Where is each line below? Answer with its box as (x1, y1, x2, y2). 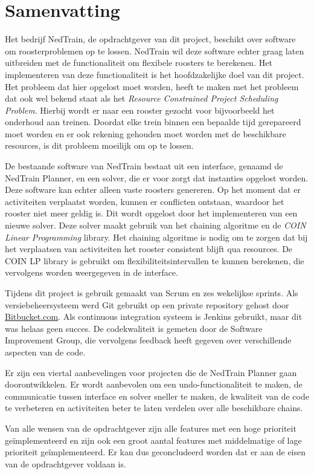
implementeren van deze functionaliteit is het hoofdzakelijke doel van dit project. (5, 68, 304, 80)
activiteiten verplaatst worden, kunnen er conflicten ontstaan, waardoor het (5, 195, 284, 207)
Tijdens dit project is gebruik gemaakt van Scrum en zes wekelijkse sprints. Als (5, 287, 298, 299)
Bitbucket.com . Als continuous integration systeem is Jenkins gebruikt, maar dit (5, 310, 303, 323)
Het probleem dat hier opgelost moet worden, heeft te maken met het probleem (5, 80, 299, 93)
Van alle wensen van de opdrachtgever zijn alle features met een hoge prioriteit (5, 421, 296, 434)
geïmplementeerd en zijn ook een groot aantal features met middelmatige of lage (5, 433, 302, 446)
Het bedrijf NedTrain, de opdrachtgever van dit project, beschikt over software (5, 33, 296, 45)
